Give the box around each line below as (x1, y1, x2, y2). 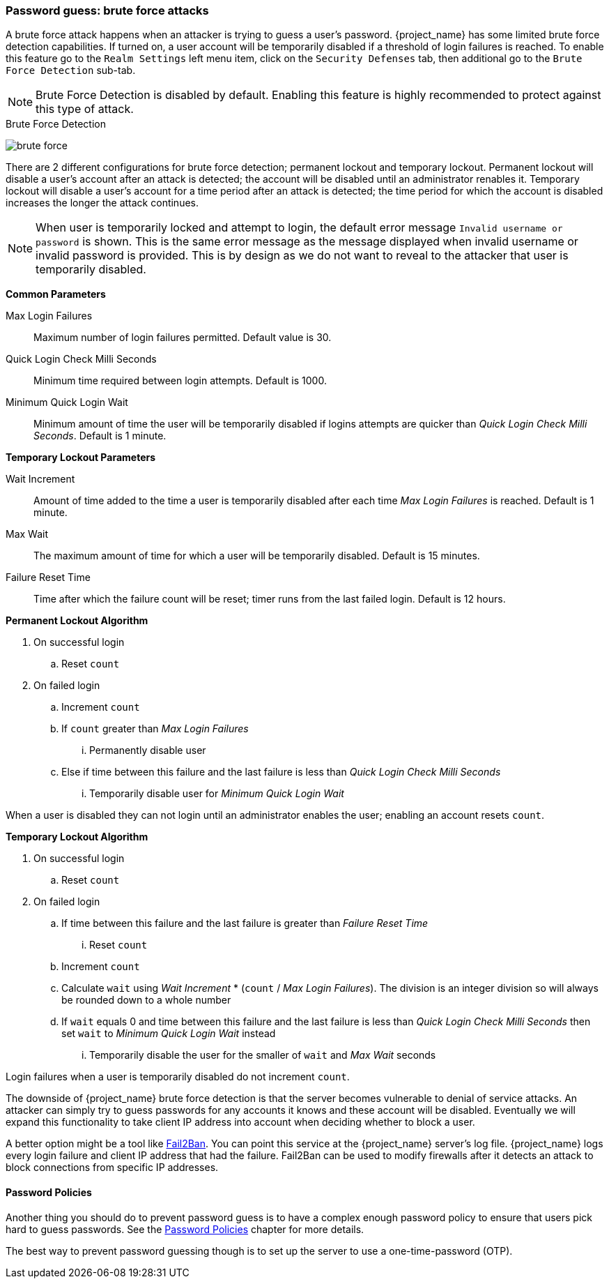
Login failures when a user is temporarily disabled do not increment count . (6, 1071, 350, 1083)
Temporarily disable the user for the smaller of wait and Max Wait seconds (89, 1049, 436, 1062)
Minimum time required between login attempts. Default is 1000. (33, 375, 327, 387)
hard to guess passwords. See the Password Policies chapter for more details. (6, 1223, 364, 1235)
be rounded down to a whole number (61, 994, 231, 1006)
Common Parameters (6, 288, 106, 301)
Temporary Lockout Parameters (6, 451, 156, 464)
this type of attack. (36, 102, 134, 116)
